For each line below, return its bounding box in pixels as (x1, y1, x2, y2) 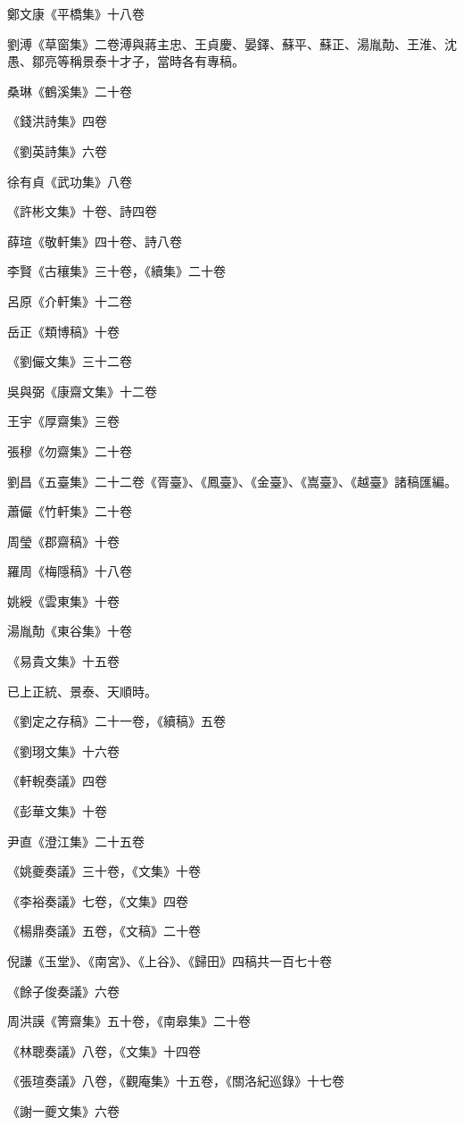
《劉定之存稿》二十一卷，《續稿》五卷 (7, 712, 226, 730)
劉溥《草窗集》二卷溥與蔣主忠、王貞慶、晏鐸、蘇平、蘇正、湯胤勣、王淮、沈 (7, 34, 457, 53)
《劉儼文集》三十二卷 (7, 352, 132, 371)
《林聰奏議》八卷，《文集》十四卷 (7, 1041, 201, 1060)
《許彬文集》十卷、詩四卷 (7, 202, 157, 221)
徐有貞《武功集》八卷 (7, 171, 132, 190)
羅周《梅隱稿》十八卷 (7, 562, 132, 580)
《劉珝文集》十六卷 (7, 741, 120, 760)
